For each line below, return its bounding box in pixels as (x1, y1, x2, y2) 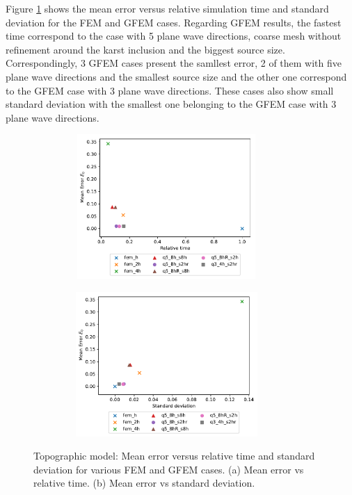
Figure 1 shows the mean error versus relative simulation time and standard (6, 1, 329, 15)
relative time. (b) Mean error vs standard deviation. (33, 476, 255, 490)
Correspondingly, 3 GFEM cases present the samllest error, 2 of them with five (6, 56, 342, 70)
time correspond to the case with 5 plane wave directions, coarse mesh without (6, 29, 342, 43)
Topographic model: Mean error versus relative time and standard (33, 448, 315, 463)
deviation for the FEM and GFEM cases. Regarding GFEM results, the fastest (6, 15, 342, 29)
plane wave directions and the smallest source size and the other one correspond (6, 69, 347, 83)
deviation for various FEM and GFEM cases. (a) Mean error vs (33, 462, 304, 476)
